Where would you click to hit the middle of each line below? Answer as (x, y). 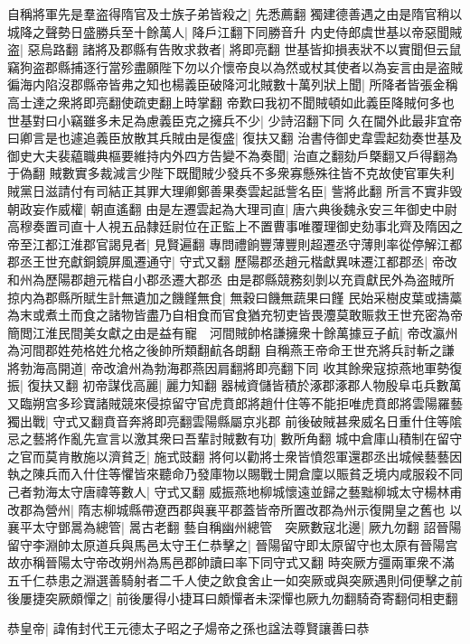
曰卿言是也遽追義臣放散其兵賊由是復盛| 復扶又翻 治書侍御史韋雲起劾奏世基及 (235, 138)
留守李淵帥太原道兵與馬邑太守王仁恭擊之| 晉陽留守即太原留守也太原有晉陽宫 (233, 544)
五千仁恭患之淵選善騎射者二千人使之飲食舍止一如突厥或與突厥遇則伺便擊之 (229, 580)
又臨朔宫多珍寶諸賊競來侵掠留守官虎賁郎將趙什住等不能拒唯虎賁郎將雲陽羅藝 (235, 403)
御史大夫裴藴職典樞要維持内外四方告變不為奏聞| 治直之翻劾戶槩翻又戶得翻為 (233, 155)
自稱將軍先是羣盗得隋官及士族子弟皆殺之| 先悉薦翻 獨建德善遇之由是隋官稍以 (235, 14)
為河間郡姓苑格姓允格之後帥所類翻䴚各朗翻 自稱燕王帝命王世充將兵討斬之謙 (231, 350)
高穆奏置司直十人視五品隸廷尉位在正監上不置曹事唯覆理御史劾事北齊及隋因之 (235, 226)
